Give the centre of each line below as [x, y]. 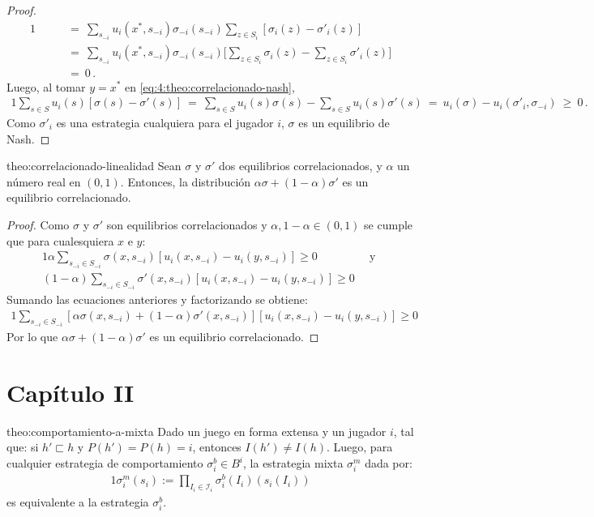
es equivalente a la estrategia [78, 501]
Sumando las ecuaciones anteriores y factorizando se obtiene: [157, 299]
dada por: [389, 463]
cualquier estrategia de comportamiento [105, 463]
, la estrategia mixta [293, 463]
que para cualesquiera [60, 240]
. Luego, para [360, 447]
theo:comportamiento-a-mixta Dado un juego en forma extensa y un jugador [197, 431]
